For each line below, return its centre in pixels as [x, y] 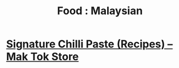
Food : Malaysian [100, 11]
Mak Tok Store [43, 57]
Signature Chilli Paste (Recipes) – [89, 44]
